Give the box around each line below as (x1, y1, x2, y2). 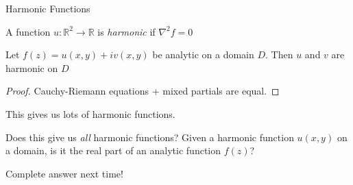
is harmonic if (97, 24, 156, 38)
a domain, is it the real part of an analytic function (5, 143, 221, 158)
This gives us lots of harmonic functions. (5, 106, 175, 121)
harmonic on (5, 60, 58, 75)
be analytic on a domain (152, 47, 254, 62)
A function (5, 24, 51, 38)
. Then (265, 47, 293, 62)
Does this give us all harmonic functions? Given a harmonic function (5, 129, 294, 144)
